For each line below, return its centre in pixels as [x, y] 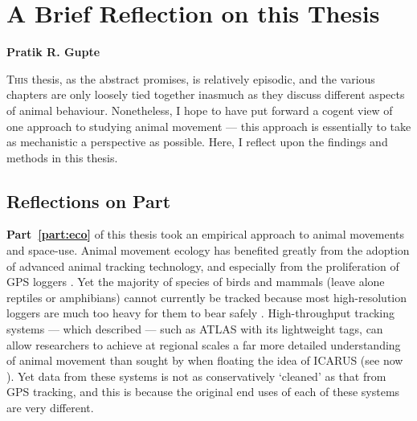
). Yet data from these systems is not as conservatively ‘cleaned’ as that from [196, 376]
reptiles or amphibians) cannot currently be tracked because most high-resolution [207, 297]
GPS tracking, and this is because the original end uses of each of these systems [203, 392]
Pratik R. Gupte [53, 52]
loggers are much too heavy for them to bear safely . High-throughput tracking [201, 313]
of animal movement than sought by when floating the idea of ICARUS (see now [205, 360]
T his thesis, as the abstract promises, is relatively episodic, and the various [191, 78]
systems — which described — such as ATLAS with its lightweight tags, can [195, 329]
